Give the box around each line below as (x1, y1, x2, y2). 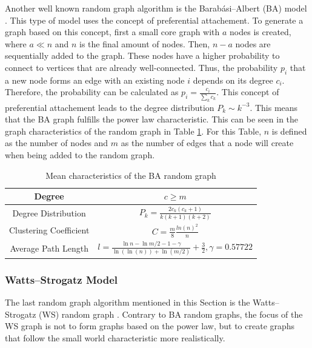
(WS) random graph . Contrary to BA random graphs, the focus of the (39, 307, 303, 320)
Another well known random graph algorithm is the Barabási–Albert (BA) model (5, 2, 307, 14)
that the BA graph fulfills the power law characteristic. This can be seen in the (5, 113, 299, 125)
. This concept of (216, 85, 279, 98)
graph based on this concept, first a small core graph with (5, 25, 220, 38)
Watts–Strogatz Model (5, 272, 118, 287)
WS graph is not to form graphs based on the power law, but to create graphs (5, 320, 295, 332)
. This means (250, 101, 298, 113)
